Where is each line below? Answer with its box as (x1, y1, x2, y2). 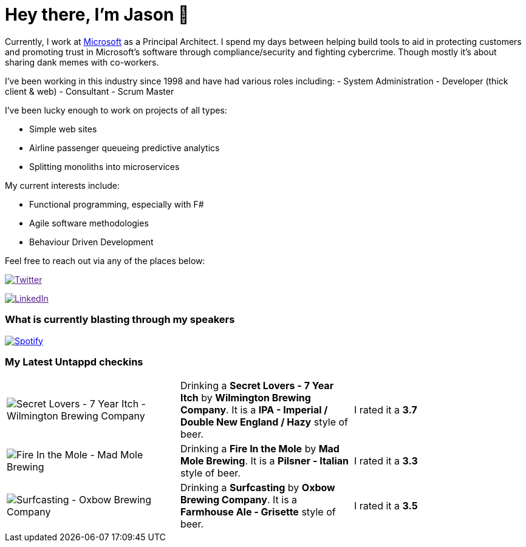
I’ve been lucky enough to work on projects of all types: (5, 104, 227, 115)
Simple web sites (29, 123, 97, 134)
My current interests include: (5, 180, 120, 191)
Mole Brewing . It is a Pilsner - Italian (180, 455, 349, 467)
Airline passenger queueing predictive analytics (29, 142, 220, 153)
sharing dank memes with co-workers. (5, 56, 159, 67)
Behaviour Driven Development (29, 236, 154, 247)
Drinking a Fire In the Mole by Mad (180, 443, 340, 455)
